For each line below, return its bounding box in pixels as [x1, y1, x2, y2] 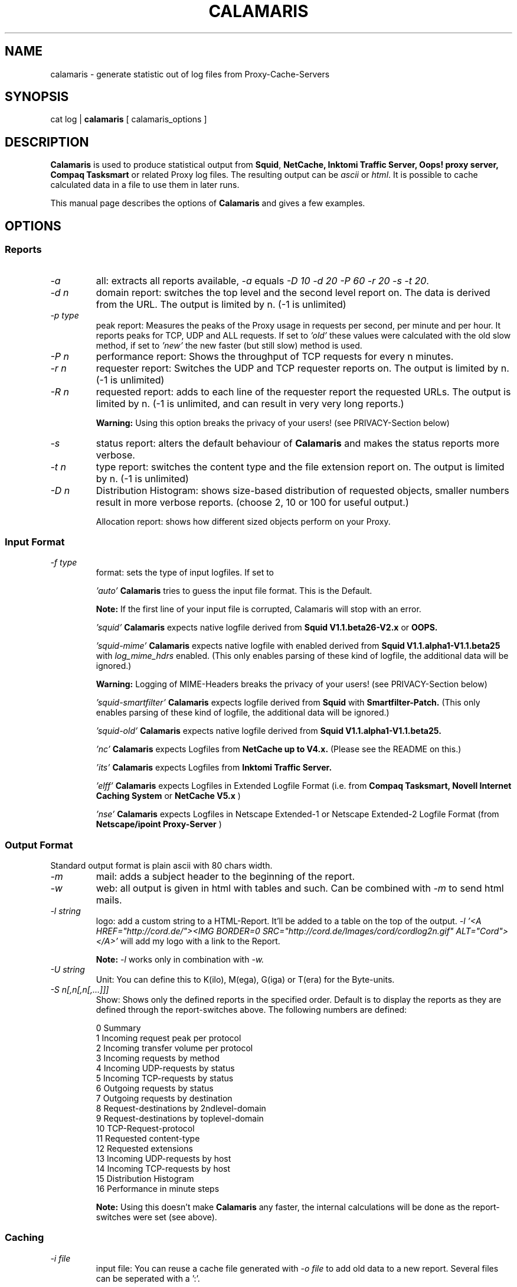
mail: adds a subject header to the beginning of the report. [96, 870, 355, 882]
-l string [50, 906, 81, 916]
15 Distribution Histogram [96, 1174, 194, 1184]
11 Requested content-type [96, 1133, 200, 1143]
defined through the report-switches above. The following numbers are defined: [96, 1005, 407, 1015]
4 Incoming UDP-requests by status [96, 1063, 235, 1073]
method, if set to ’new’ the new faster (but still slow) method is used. [96, 340, 362, 350]
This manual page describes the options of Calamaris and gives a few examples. [50, 198, 365, 209]
